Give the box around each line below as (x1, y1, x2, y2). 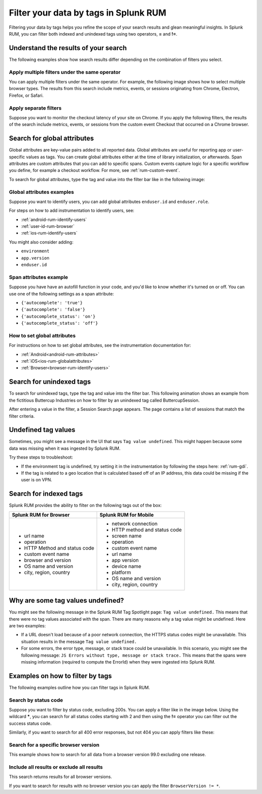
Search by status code (9, 697, 63, 703)
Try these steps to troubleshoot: (9, 454, 73, 460)
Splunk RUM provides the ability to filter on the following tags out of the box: (9, 502, 162, 508)
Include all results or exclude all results (9, 764, 103, 771)
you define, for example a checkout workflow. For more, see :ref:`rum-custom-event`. (9, 167, 180, 173)
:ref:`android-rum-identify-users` (21, 217, 87, 222)
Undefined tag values (9, 426, 76, 434)
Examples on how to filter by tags (9, 672, 112, 680)
